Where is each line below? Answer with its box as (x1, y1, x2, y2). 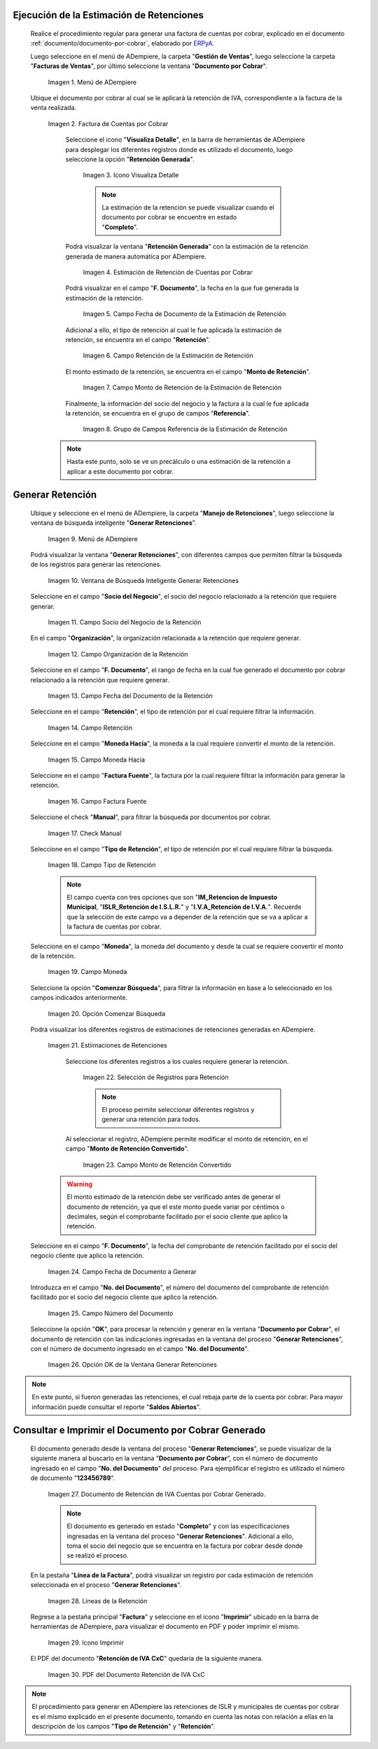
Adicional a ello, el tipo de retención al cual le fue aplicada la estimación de (65, 326, 282, 334)
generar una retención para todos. (101, 1115, 201, 1124)
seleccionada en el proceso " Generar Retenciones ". (30, 1581, 182, 1589)
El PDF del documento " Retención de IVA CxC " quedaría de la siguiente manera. (30, 1654, 263, 1663)
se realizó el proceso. (66, 1551, 129, 1560)
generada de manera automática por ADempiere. (65, 252, 206, 261)
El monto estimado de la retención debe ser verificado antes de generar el (66, 1193, 281, 1201)
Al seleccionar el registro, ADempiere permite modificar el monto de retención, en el (65, 1134, 308, 1143)
